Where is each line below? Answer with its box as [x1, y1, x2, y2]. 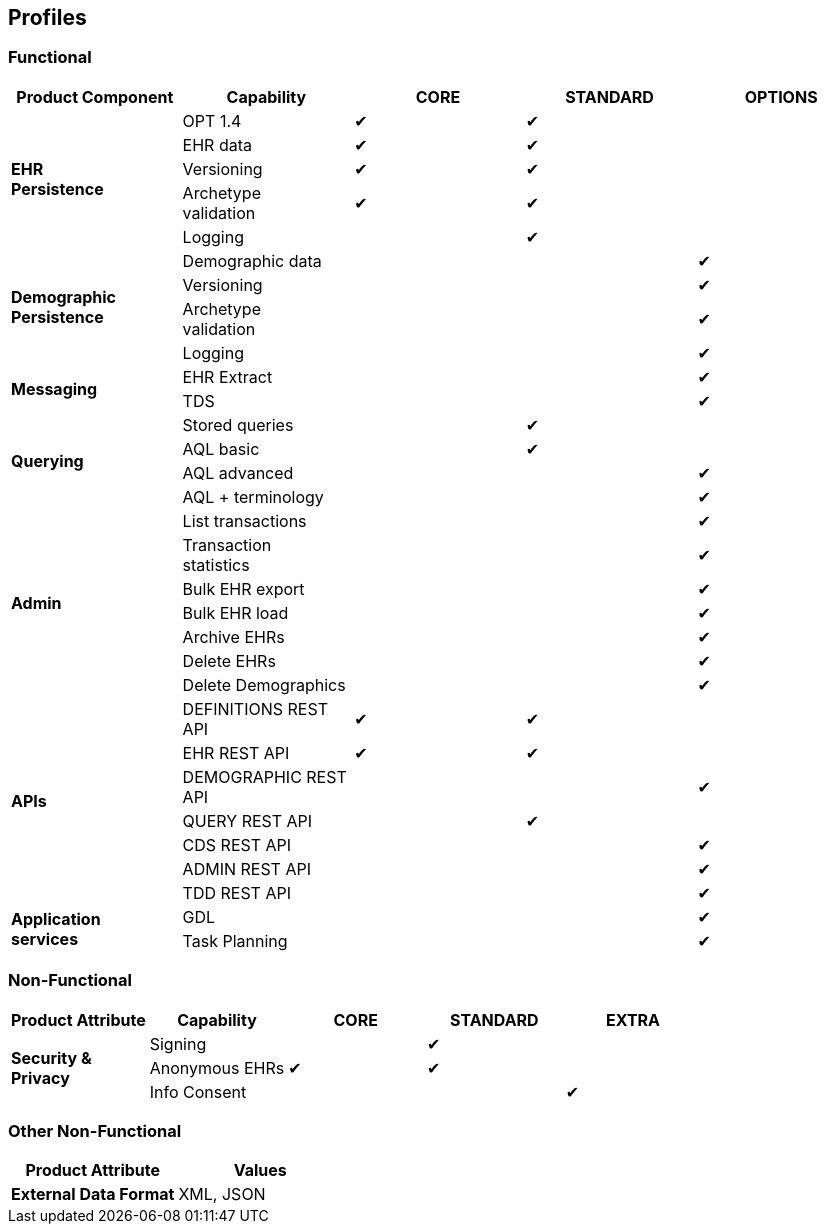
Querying [11, 450, 84, 471]
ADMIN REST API [182, 858, 311, 879]
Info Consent [149, 1081, 247, 1102]
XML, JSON [178, 1184, 266, 1205]
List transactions [182, 510, 307, 531]
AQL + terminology [182, 486, 324, 507]
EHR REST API [182, 742, 290, 763]
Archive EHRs [182, 626, 285, 647]
